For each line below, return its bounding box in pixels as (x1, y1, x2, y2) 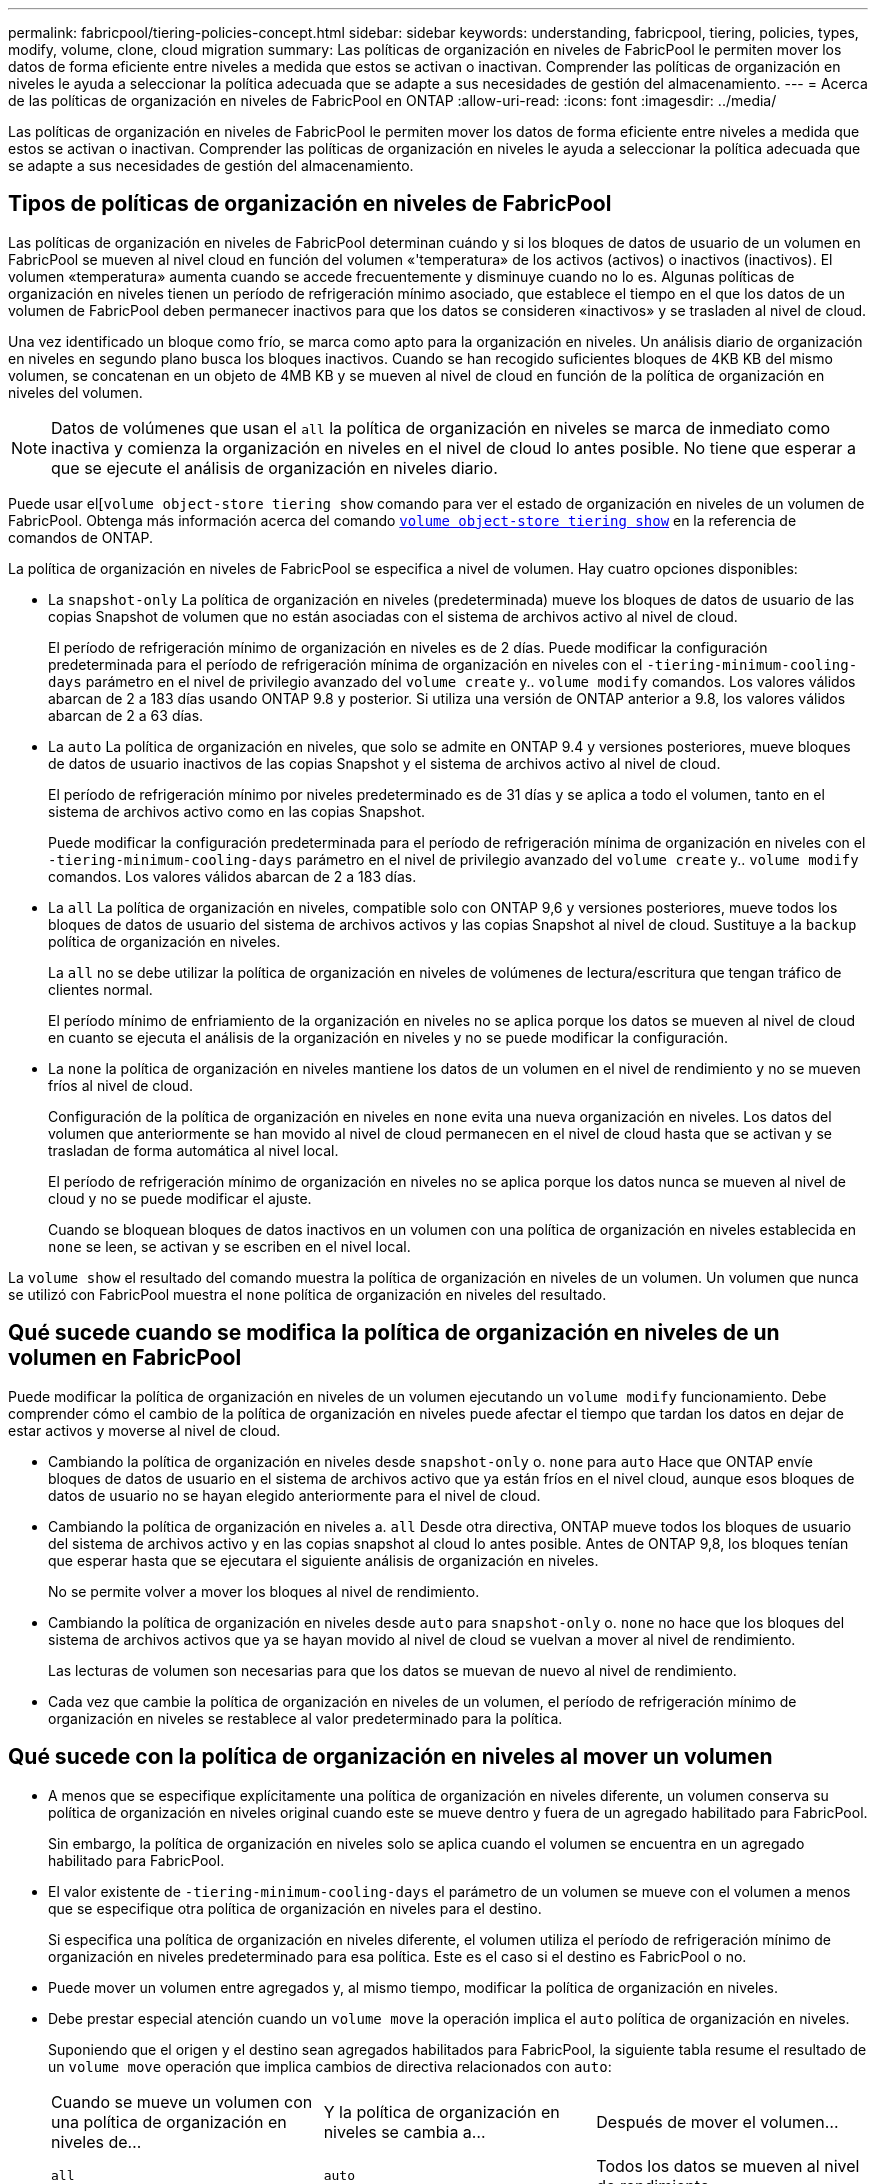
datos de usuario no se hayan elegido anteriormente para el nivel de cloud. (48, 1486, 541, 1504)
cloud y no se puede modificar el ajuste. (48, 1189, 312, 1207)
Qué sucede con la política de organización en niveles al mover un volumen (8, 1744, 773, 1770)
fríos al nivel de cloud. (48, 1076, 193, 1094)
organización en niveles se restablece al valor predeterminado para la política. (48, 1709, 563, 1727)
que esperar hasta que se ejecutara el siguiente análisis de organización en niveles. (48, 1551, 599, 1569)
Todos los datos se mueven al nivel (596, 2155, 860, 2176)
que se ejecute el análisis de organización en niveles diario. (51, 457, 498, 478)
